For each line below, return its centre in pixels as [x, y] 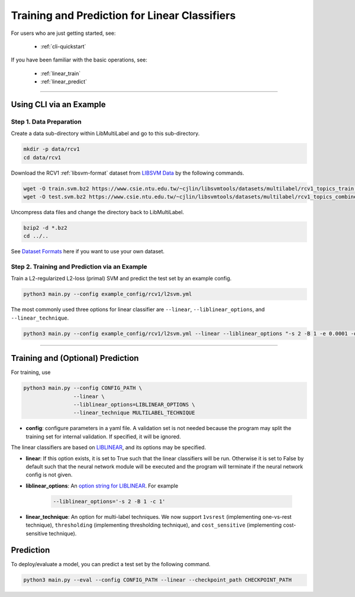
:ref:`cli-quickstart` [63, 46]
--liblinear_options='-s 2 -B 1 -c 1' [109, 501]
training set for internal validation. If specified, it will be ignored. [103, 436]
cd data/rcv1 [42, 157]
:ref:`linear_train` [61, 73]
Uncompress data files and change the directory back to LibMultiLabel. [98, 212]
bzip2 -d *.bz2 [45, 227]
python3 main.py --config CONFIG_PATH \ [83, 388]
